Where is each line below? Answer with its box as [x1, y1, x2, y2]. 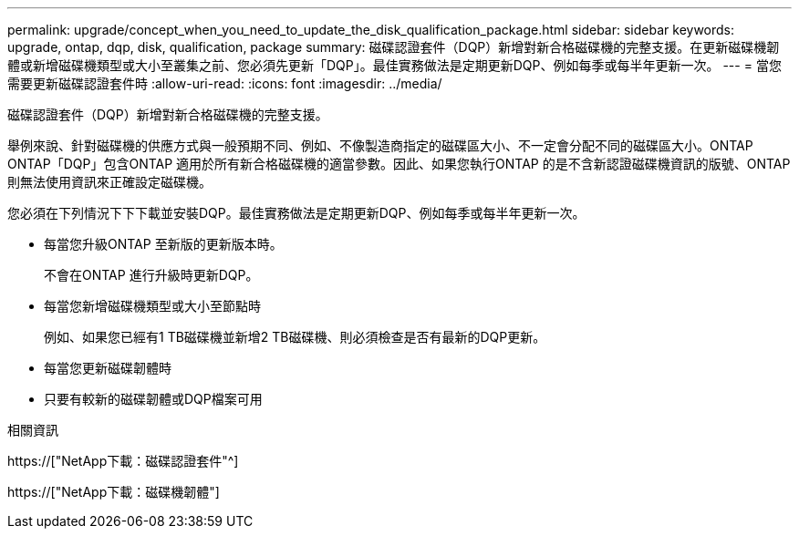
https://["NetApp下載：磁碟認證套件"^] [7, 453, 239, 469]
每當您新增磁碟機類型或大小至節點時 [44, 298, 261, 314]
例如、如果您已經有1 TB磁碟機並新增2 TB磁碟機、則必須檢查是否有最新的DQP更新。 [44, 329, 546, 345]
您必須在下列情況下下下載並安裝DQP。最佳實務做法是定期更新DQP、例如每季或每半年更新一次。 [7, 205, 586, 221]
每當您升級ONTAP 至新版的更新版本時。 [44, 236, 283, 252]
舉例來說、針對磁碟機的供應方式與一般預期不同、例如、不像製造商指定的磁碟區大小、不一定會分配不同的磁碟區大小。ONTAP [7, 138, 753, 153]
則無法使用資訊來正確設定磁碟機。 [7, 174, 212, 190]
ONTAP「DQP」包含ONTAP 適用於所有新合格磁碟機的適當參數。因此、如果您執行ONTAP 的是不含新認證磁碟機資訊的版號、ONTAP [7, 156, 791, 171]
